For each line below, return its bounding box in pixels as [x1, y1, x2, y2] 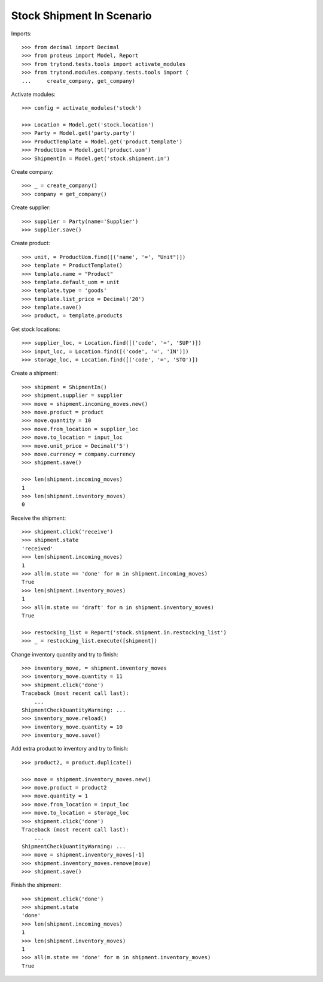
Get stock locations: [11, 326, 60, 333]
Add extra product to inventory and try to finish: [11, 745, 129, 752]
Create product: [11, 240, 50, 247]
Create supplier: [11, 204, 51, 211]
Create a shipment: [11, 369, 58, 377]
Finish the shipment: [11, 881, 61, 888]
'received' [22, 545, 54, 552]
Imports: [11, 30, 32, 37]
